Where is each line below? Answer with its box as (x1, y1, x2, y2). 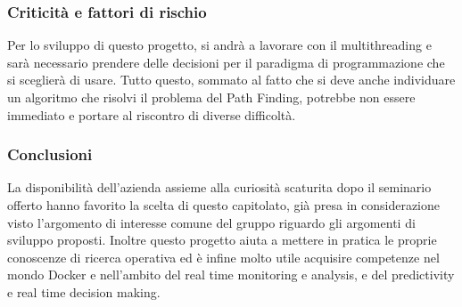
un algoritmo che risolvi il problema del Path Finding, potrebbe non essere (7, 88, 416, 106)
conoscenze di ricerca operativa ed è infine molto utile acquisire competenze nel (7, 247, 440, 266)
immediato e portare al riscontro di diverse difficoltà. (7, 105, 296, 124)
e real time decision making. (7, 282, 161, 301)
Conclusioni (7, 143, 93, 166)
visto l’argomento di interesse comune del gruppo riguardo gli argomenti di (7, 213, 416, 231)
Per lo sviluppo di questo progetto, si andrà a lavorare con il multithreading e (7, 36, 432, 54)
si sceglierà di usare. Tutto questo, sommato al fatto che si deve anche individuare (7, 70, 456, 89)
